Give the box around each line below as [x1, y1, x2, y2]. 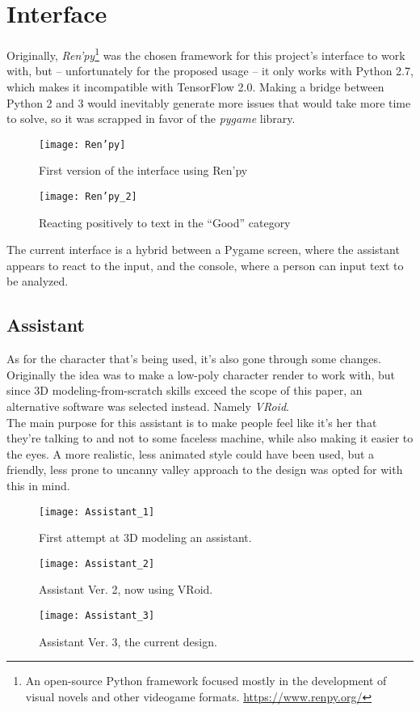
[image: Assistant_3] [39, 610, 155, 622]
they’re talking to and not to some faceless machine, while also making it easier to [6, 430, 414, 446]
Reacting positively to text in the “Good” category [39, 214, 291, 231]
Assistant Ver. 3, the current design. [39, 633, 217, 650]
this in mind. [6, 476, 70, 493]
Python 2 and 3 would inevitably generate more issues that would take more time [6, 94, 411, 111]
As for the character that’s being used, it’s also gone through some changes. [6, 350, 381, 367]
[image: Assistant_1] [39, 506, 155, 518]
